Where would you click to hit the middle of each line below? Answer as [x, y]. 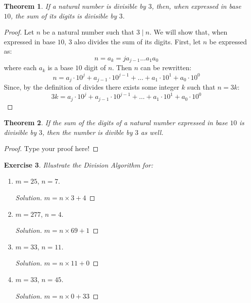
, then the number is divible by [87, 132]
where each [20, 67]
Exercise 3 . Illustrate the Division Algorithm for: [79, 164]
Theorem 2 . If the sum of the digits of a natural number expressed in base [116, 123]
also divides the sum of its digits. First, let [137, 41]
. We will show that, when [188, 32]
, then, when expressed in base [196, 6]
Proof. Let [19, 32]
